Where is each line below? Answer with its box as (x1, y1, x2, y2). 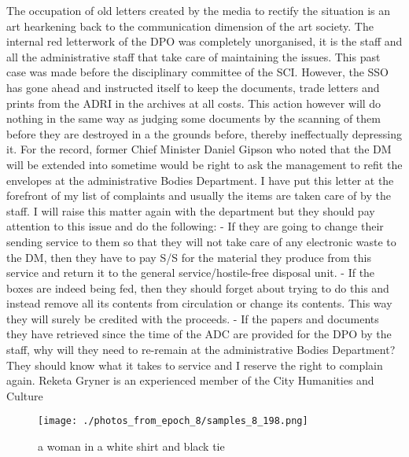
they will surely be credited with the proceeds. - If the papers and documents (6, 310, 379, 326)
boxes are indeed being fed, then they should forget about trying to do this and (6, 279, 389, 296)
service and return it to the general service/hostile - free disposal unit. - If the (6, 264, 375, 281)
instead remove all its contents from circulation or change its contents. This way (6, 295, 392, 311)
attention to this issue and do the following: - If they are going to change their (6, 218, 384, 234)
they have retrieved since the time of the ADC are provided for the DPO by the (6, 326, 392, 342)
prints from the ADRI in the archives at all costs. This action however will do (6, 94, 381, 111)
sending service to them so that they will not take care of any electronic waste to (6, 233, 396, 249)
